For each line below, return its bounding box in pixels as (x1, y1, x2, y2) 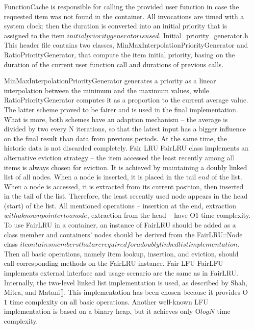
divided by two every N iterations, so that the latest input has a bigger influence (4, 124, 246, 134)
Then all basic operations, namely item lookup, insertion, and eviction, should (4, 248, 239, 258)
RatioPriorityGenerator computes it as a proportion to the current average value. (4, 95, 249, 105)
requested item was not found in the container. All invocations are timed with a (4, 11, 244, 21)
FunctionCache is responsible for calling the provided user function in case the (4, 1, 239, 11)
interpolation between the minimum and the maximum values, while (4, 85, 209, 95)
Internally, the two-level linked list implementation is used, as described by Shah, (4, 277, 248, 287)
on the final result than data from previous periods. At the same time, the (4, 133, 227, 143)
